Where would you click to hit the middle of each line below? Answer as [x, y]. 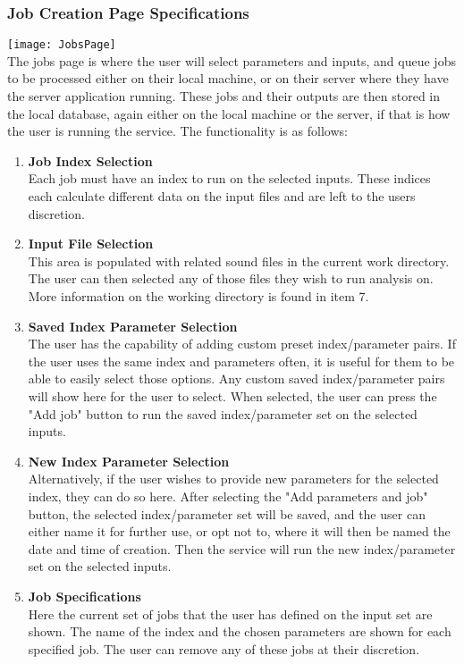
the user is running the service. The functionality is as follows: [177, 131]
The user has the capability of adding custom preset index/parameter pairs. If [242, 344]
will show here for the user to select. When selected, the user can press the [232, 395]
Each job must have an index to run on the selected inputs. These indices [229, 178]
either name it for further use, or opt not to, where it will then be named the [239, 531]
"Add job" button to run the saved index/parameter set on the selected [223, 413]
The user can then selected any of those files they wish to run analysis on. [231, 278]
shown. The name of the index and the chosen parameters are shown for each [240, 631]
